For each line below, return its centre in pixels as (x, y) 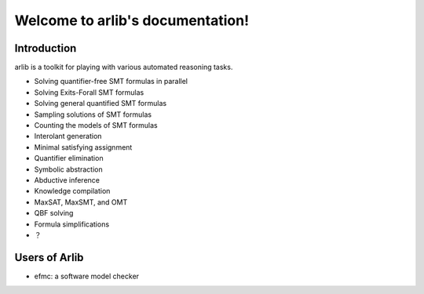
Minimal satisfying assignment (83, 147)
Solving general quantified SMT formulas (101, 103)
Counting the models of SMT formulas (96, 125)
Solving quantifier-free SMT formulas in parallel (111, 82)
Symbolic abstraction (68, 169)
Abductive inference (67, 180)
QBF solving (54, 213)
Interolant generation (68, 136)
